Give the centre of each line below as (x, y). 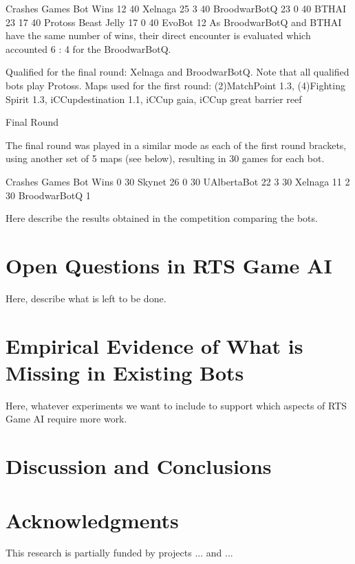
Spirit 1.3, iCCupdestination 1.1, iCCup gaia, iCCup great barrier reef (154, 99)
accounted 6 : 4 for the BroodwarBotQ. (88, 48)
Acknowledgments (92, 520)
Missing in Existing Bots (125, 372)
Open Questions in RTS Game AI (169, 265)
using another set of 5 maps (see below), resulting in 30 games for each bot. (165, 158)
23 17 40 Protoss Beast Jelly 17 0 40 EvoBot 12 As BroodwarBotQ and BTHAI (174, 22)
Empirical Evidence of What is (154, 345)
